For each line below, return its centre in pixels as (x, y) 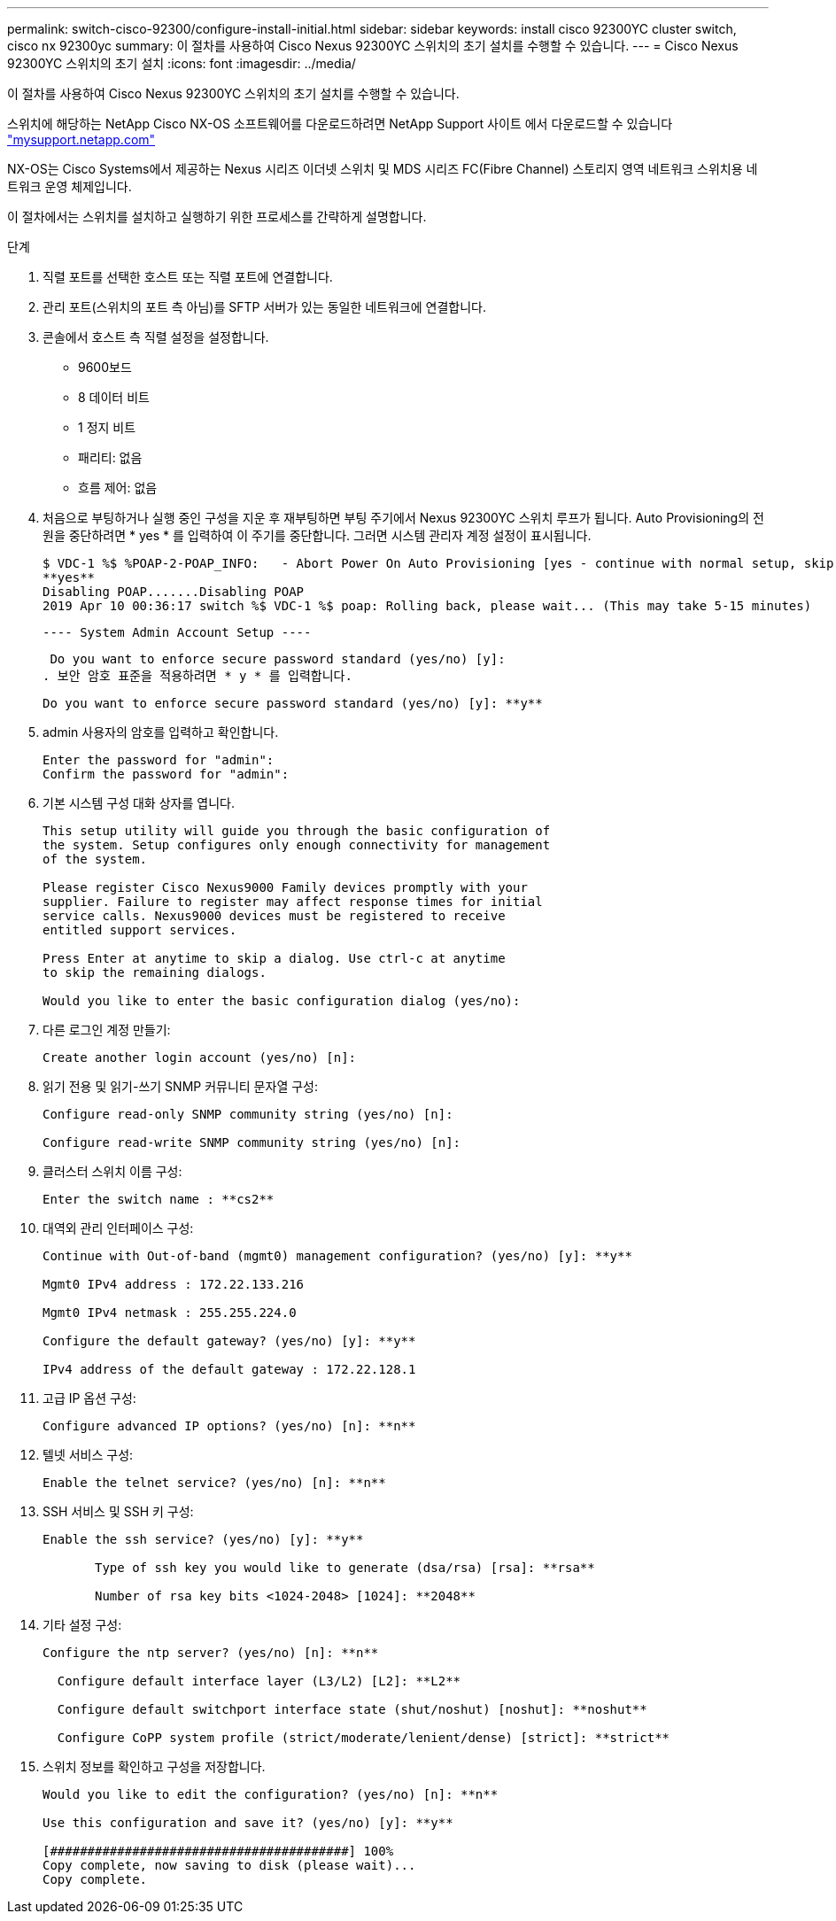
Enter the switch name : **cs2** (159, 1199)
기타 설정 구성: (82, 1625)
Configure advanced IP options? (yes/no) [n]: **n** (229, 1426)
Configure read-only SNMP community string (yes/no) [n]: (248, 1114)
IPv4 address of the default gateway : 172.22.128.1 (229, 1369)
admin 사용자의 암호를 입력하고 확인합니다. (161, 732)
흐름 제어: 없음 (118, 488)
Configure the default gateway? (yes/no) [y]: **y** (229, 1341)
